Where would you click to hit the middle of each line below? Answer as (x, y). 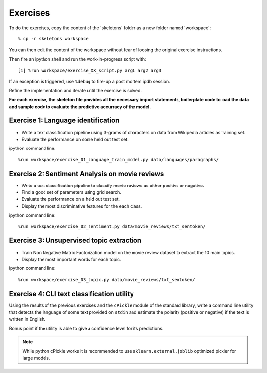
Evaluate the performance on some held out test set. (75, 139)
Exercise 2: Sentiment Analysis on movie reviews (87, 173)
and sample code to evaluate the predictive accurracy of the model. (80, 107)
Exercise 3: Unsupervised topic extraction (75, 241)
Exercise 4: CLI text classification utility (71, 294)
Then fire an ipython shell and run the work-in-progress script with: (78, 59)
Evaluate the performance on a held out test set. (71, 199)
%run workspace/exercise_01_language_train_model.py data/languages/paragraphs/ (118, 160)
